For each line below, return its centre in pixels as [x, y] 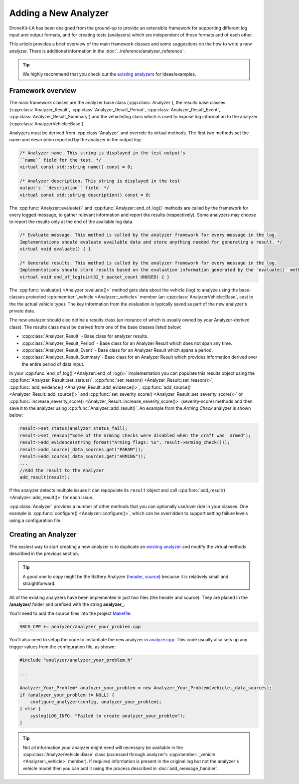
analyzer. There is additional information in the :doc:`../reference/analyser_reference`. [97, 51]
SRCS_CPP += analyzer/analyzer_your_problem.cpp [80, 627]
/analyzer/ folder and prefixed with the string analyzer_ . [67, 604]
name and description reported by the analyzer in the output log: [75, 140]
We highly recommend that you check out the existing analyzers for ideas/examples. [109, 74]
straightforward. [39, 583]
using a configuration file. [35, 520]
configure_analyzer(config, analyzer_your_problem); [96, 702]
